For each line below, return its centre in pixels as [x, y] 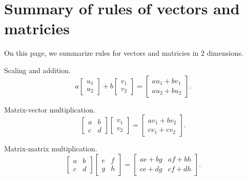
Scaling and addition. [37, 70]
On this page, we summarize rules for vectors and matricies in [101, 53]
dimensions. [225, 53]
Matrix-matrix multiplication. [51, 149]
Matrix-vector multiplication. [50, 109]
